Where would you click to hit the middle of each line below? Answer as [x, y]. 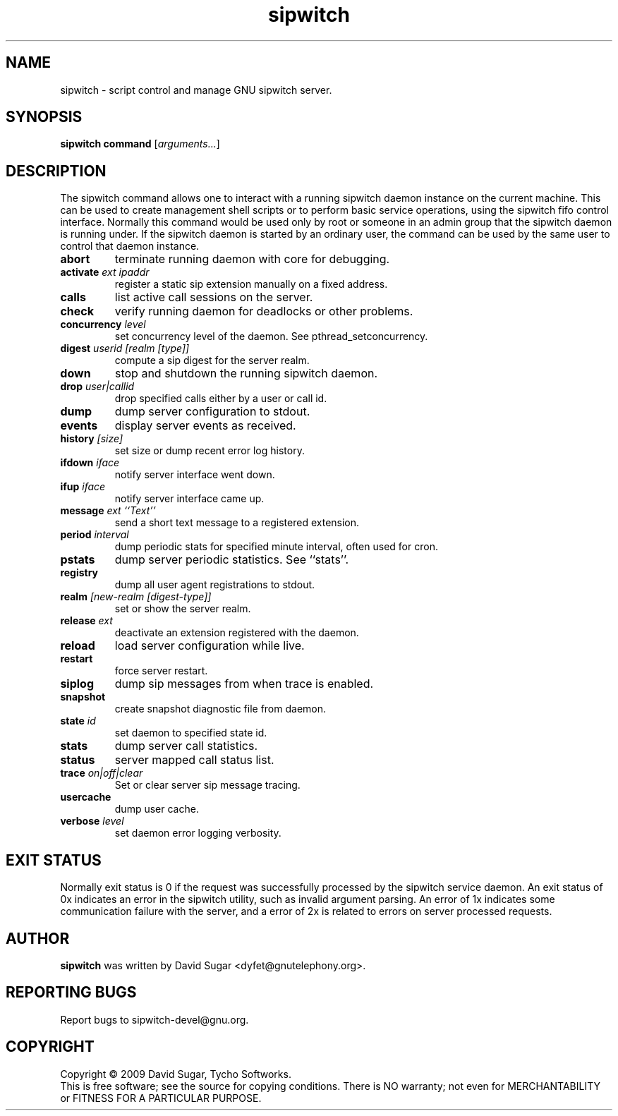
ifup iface [83, 487]
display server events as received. [205, 426]
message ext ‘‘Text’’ [108, 511]
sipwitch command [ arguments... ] [140, 144]
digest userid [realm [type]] [125, 348]
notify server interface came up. [189, 499]
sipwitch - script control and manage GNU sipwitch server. [196, 90]
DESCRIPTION [56, 171]
